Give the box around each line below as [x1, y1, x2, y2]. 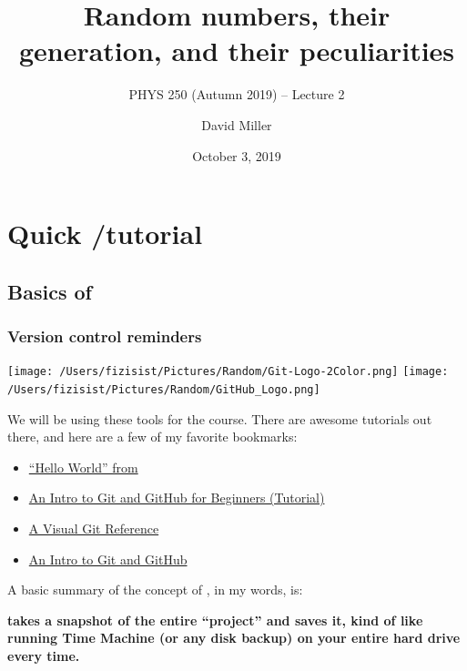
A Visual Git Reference [28, 518, 159, 537]
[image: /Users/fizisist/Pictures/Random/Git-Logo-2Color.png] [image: [7, 365, 449, 379]
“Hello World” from [28, 457, 138, 476]
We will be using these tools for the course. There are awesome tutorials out [7, 409, 432, 428]
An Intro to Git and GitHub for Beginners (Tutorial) [28, 488, 325, 507]
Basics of [7, 277, 92, 305]
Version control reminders [7, 324, 202, 347]
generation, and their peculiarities [18, 32, 455, 69]
